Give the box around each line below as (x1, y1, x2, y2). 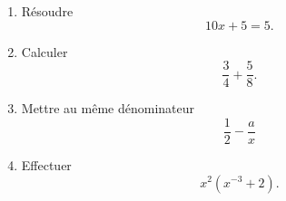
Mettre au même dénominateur (21, 99, 195, 118)
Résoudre (21, 2, 74, 20)
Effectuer (21, 155, 72, 174)
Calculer (21, 42, 68, 61)
